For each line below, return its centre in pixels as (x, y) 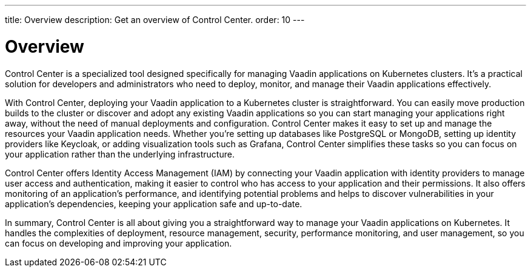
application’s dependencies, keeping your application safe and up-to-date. (154, 204)
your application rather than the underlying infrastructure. (120, 154)
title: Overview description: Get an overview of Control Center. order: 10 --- (155, 20)
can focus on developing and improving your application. (119, 243)
